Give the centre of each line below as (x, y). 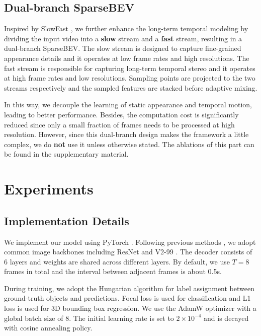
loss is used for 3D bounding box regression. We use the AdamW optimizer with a (130, 308)
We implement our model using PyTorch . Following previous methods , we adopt (130, 242)
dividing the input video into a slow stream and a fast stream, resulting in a (123, 38)
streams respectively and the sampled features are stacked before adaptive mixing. (131, 87)
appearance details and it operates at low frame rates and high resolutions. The (127, 58)
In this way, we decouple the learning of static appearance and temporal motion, (128, 105)
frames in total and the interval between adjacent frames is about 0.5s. (113, 271)
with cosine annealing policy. (48, 328)
